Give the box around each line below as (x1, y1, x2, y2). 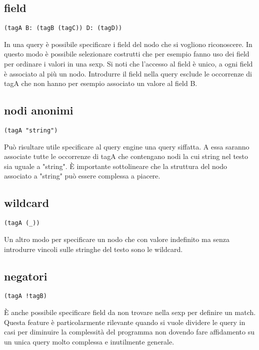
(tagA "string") (4, 127, 58, 134)
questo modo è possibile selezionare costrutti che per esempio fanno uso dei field (4, 48, 249, 59)
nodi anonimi (4, 102, 73, 118)
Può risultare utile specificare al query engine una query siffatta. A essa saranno (4, 141, 249, 151)
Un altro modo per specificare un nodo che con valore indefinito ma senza (4, 233, 230, 244)
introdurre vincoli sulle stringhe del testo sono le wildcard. (4, 243, 183, 254)
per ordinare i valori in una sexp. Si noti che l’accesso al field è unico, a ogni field (4, 58, 253, 69)
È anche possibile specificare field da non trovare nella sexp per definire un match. (4, 306, 256, 317)
